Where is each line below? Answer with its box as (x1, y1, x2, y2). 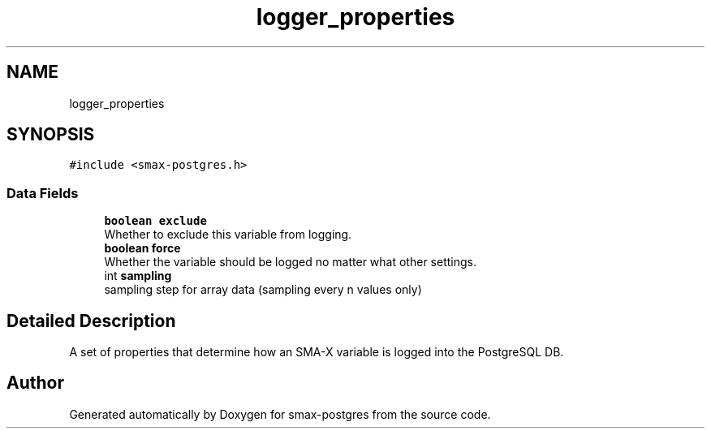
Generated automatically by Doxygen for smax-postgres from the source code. (69, 407, 491, 421)
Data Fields (6, 184, 79, 201)
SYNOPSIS (6, 124, 95, 145)
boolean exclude (104, 214, 207, 228)
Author (6, 373, 64, 394)
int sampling (104, 269, 172, 283)
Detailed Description (6, 310, 176, 331)
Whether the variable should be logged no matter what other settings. (104, 255, 476, 269)
